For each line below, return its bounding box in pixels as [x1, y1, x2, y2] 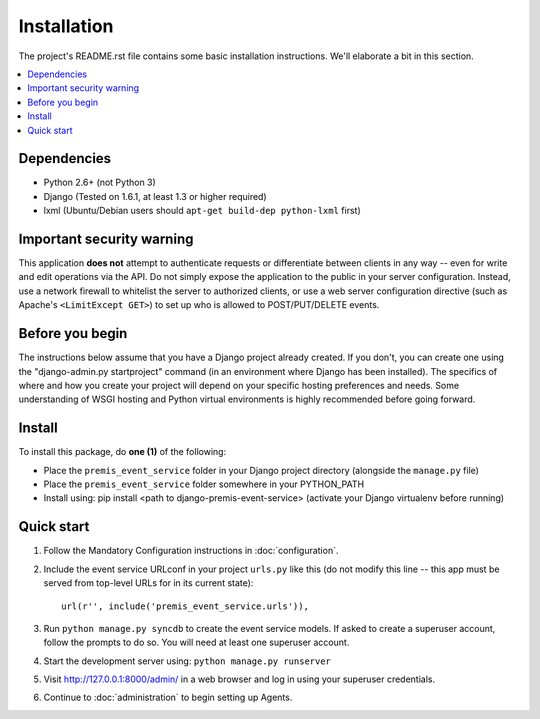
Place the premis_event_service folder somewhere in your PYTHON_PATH [43, 478, 365, 490]
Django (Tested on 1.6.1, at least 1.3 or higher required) [43, 190, 267, 202]
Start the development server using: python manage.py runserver [43, 655, 332, 667]
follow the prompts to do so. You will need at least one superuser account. [43, 636, 350, 649]
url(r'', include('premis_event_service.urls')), [61, 600, 310, 612]
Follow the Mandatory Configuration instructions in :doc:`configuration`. [43, 545, 339, 557]
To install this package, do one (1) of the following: [18, 446, 227, 458]
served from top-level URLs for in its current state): [43, 577, 254, 589]
